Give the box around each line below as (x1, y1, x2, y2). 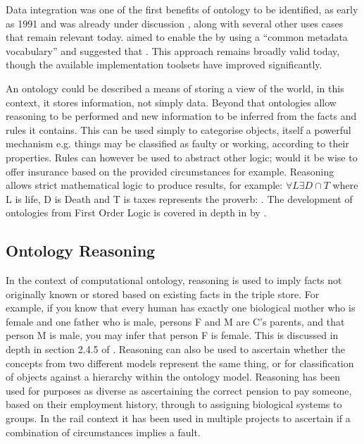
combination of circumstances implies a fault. (6, 424, 201, 439)
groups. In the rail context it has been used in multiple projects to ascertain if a (6, 411, 351, 426)
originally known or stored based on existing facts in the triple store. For (6, 286, 320, 301)
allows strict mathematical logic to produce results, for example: (6, 178, 283, 192)
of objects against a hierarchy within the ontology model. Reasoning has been (6, 369, 341, 384)
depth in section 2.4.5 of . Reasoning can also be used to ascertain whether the (6, 342, 346, 357)
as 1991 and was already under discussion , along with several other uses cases (6, 16, 344, 30)
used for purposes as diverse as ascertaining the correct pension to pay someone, (6, 383, 352, 397)
